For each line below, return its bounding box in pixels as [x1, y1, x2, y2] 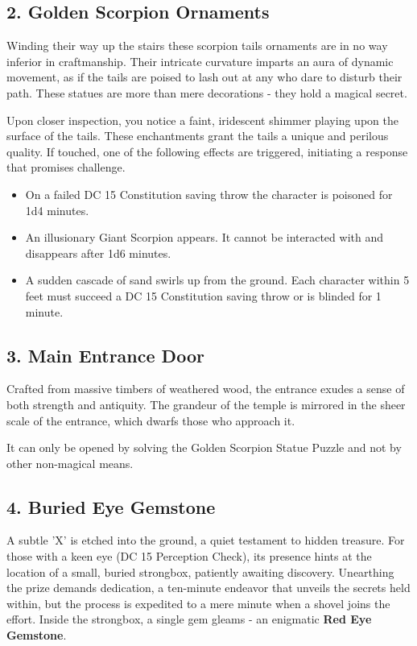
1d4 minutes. [25, 201, 89, 218]
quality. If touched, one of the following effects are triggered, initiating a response [6, 143, 408, 159]
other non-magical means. [6, 454, 134, 471]
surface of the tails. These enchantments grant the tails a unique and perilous [6, 127, 389, 144]
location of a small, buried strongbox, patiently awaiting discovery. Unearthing [6, 563, 394, 580]
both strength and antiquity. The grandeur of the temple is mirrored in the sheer [6, 395, 406, 412]
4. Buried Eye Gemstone [6, 494, 216, 519]
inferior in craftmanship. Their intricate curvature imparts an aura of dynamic [6, 52, 394, 69]
